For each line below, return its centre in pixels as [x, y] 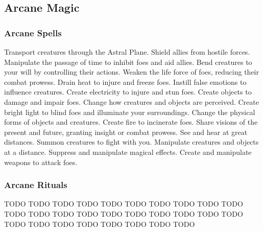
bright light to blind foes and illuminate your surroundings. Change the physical [130, 112]
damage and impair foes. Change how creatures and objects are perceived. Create [131, 101]
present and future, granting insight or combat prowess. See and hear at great [126, 132]
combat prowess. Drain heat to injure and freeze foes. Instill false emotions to [125, 82]
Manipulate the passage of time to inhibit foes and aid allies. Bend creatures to [128, 62]
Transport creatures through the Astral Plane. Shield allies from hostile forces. [127, 52]
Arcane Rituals [36, 185]
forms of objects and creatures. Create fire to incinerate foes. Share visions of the [131, 122]
